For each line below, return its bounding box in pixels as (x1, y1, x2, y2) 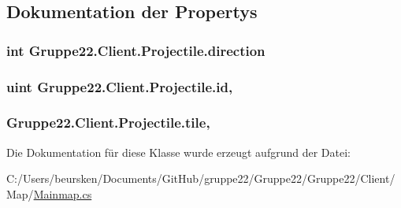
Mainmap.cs (33, 185, 92, 202)
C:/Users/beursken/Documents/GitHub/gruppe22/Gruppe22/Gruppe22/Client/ (6, 170, 395, 187)
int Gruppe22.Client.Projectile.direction (6, 40, 265, 60)
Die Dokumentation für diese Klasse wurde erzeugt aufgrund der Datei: (6, 143, 351, 160)
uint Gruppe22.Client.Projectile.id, (6, 76, 233, 96)
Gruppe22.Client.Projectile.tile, (6, 113, 210, 132)
